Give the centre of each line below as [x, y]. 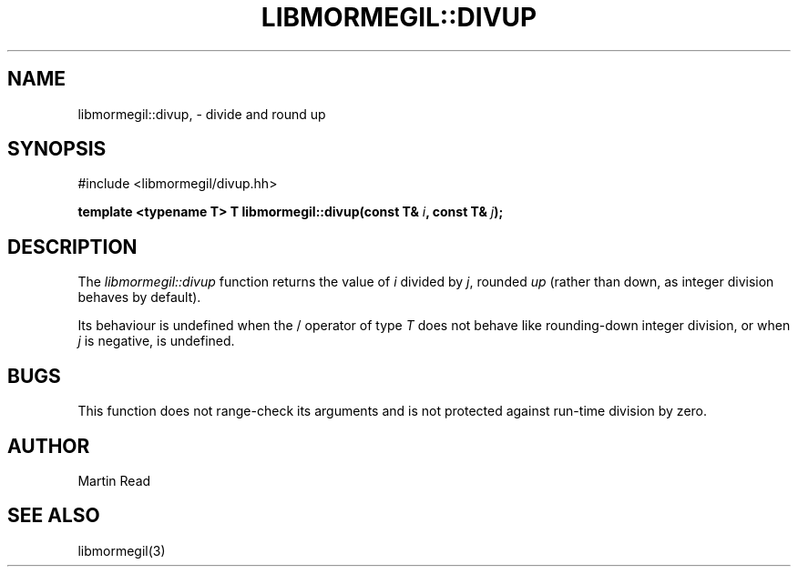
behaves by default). [139, 297]
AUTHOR [49, 446]
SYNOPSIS [57, 149]
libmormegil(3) [122, 550]
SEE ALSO [54, 516]
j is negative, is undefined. [156, 341]
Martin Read [114, 480]
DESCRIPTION [72, 247]
